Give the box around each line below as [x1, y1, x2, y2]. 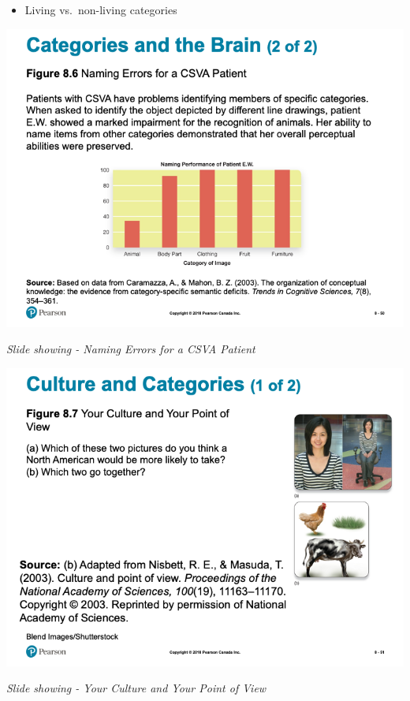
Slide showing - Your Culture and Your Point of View [6, 680, 266, 696]
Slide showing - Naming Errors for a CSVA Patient [6, 341, 255, 357]
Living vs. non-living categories [24, 2, 177, 17]
